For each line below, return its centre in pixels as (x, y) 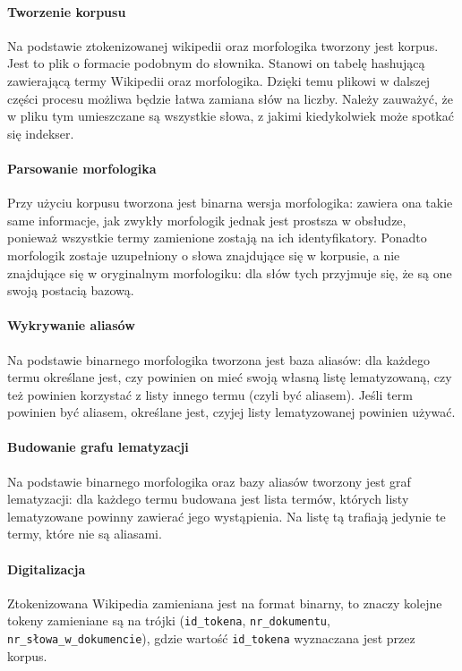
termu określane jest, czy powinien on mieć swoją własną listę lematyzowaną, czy (230, 377)
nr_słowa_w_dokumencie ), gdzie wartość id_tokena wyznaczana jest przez (211, 638)
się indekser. (41, 133)
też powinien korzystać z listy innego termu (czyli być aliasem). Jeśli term (210, 394)
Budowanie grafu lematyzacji (98, 447)
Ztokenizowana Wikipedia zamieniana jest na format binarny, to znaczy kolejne (225, 603)
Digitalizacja (47, 569)
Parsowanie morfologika (82, 168)
